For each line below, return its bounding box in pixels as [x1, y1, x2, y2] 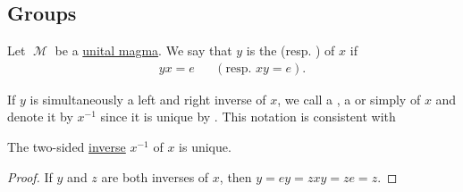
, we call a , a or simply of [277, 89, 421, 108]
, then [219, 167, 252, 186]
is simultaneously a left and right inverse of [29, 89, 266, 108]
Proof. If [7, 167, 53, 186]
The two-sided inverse [7, 138, 126, 156]
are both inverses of [101, 167, 209, 186]
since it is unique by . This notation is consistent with [100, 107, 396, 126]
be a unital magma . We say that [55, 41, 232, 60]
